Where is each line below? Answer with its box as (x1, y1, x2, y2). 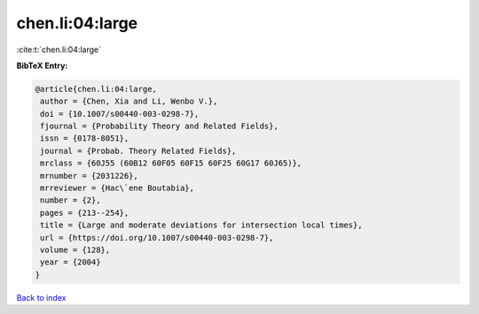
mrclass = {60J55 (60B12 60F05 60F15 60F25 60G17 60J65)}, (40, 158, 302, 168)
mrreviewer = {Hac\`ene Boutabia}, (40, 183, 195, 194)
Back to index (16, 292, 67, 303)
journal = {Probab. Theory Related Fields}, (40, 146, 237, 156)
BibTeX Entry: (16, 60, 68, 71)
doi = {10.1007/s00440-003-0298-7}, (40, 109, 200, 119)
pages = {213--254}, (40, 208, 130, 218)
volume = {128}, (40, 245, 111, 255)
